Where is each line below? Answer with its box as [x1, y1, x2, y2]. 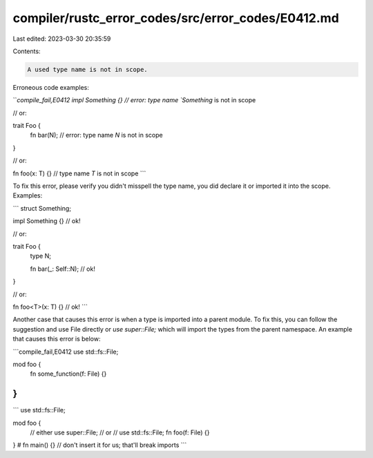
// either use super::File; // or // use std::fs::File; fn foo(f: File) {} [30, 428, 210, 437]
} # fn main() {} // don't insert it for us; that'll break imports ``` [12, 441, 187, 449]
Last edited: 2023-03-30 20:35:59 [12, 35, 111, 43]
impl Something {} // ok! [12, 217, 81, 225]
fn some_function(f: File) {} [30, 370, 107, 378]
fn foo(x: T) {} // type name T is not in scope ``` [12, 169, 146, 178]
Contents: [12, 47, 41, 55]
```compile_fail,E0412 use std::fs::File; [12, 347, 119, 356]
